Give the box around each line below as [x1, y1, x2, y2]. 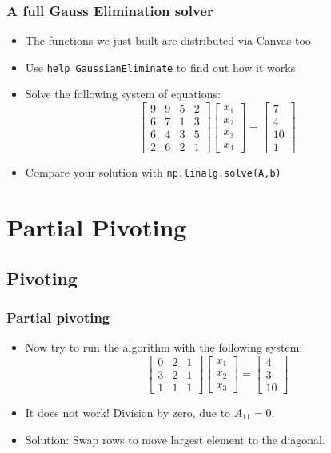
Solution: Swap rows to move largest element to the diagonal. [25, 431, 325, 447]
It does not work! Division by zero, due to [25, 403, 231, 420]
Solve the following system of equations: [25, 85, 221, 102]
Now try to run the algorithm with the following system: [25, 339, 303, 356]
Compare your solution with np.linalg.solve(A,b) [25, 164, 281, 181]
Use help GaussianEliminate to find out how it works [25, 58, 296, 75]
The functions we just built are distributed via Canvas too [25, 32, 311, 49]
